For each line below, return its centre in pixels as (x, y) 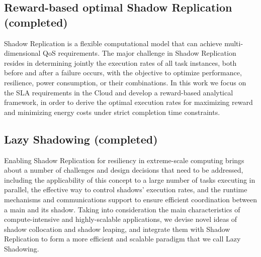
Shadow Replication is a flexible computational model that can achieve (113, 43)
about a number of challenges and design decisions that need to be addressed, (124, 170)
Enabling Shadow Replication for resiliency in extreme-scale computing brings (124, 160)
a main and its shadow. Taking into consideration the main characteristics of (122, 209)
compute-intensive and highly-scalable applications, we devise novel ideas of (121, 219)
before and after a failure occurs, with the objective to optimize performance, (123, 73)
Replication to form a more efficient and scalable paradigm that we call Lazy (122, 239)
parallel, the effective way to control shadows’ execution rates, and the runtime (126, 189)
